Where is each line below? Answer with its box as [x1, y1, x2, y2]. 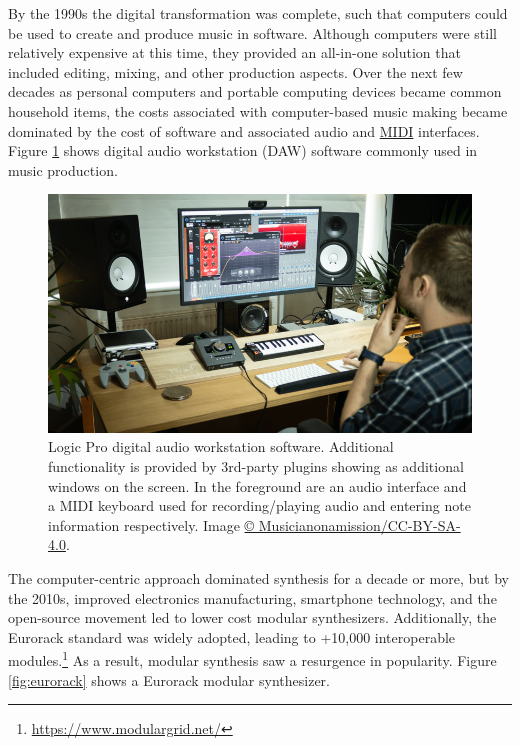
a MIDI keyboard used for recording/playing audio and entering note [48, 495, 471, 516]
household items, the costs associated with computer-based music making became [8, 100, 508, 121]
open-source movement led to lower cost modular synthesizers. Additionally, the [8, 607, 497, 628]
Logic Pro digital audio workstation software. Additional [48, 436, 394, 457]
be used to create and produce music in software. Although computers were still [8, 22, 497, 43]
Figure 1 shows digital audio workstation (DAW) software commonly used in [8, 140, 478, 161]
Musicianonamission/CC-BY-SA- [258, 514, 461, 535]
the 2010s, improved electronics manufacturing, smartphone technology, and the [8, 587, 497, 608]
